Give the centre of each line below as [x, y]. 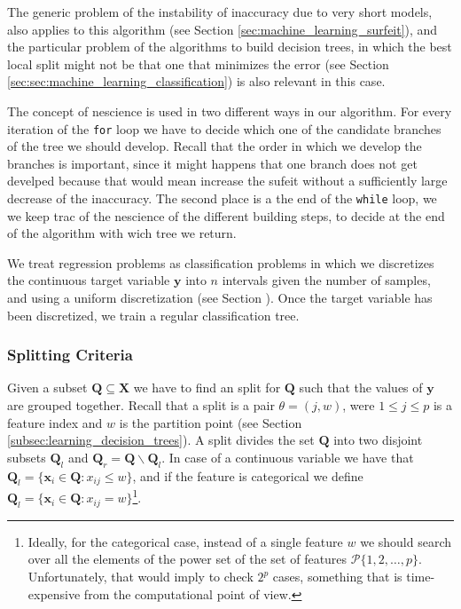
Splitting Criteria [70, 355]
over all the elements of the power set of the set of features [188, 559]
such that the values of [361, 388]
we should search [406, 541]
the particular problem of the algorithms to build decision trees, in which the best [230, 47]
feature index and [55, 422]
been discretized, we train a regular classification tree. [153, 315]
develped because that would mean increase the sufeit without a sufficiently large [227, 181]
